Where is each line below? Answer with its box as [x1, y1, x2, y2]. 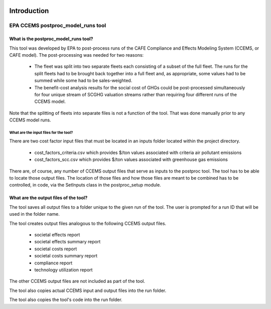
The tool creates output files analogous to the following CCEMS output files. [9, 220, 167, 226]
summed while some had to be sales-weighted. [34, 78, 132, 84]
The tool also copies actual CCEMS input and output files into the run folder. [9, 287, 167, 293]
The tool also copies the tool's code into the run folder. [9, 296, 122, 303]
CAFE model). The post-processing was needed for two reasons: [9, 52, 144, 58]
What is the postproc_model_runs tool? [9, 36, 93, 42]
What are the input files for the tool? [9, 130, 73, 135]
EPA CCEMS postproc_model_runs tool [9, 22, 106, 29]
